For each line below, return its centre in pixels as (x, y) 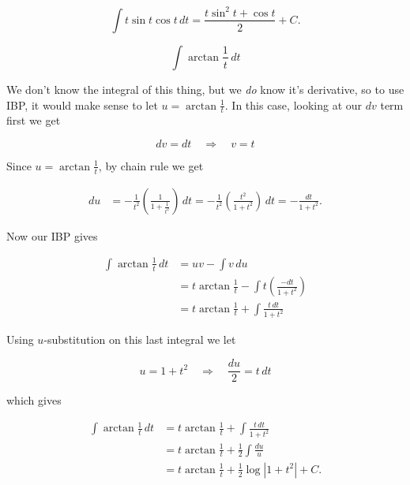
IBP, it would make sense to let (82, 104)
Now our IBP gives (52, 235)
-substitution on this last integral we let (140, 339)
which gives (34, 400)
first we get (34, 120)
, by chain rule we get (151, 165)
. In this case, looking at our (293, 104)
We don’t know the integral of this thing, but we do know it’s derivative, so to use (205, 89)
